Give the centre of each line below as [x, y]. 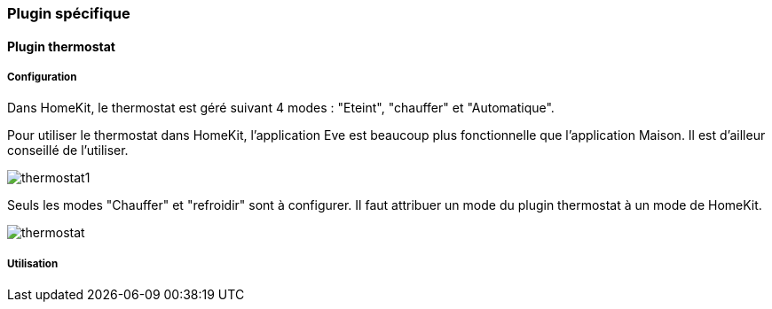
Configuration [42, 77]
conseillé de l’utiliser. [68, 151]
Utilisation [33, 263]
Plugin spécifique [69, 13]
